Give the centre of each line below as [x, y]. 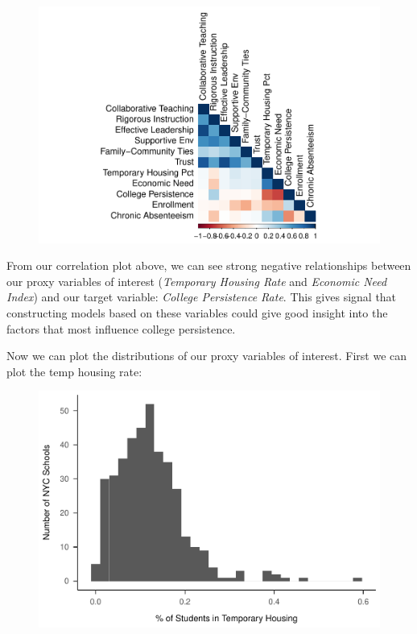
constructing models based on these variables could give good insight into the [197, 312]
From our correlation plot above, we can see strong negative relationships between [209, 265]
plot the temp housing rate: [74, 371]
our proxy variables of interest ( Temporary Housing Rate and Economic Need [197, 281]
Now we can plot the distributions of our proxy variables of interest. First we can [207, 356]
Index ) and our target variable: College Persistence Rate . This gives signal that [202, 297]
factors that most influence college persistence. [121, 328]
